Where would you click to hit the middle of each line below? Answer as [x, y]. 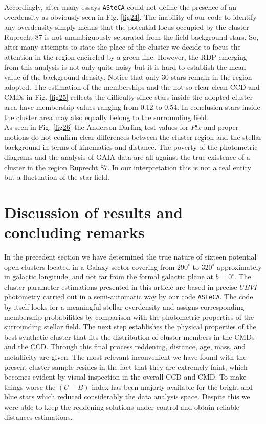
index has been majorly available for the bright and [172, 386]
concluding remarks [74, 232]
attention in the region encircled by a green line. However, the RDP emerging [126, 57]
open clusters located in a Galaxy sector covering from [90, 266]
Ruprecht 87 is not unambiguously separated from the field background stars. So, [131, 37]
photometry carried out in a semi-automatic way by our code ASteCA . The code [129, 297]
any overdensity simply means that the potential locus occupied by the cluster [127, 27]
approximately [239, 266]
